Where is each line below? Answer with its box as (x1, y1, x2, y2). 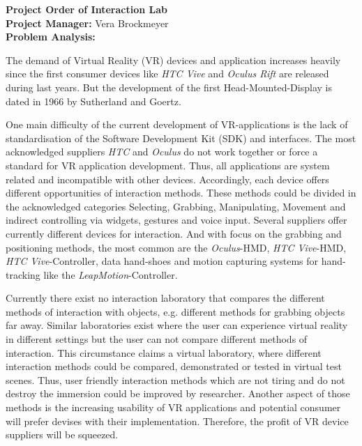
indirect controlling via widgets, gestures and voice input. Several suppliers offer (6, 213, 347, 227)
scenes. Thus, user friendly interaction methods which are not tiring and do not (6, 372, 345, 387)
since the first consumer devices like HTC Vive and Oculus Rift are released (6, 66, 329, 81)
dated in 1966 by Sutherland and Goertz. (6, 93, 181, 108)
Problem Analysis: (6, 29, 96, 44)
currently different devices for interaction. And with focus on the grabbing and (6, 226, 342, 240)
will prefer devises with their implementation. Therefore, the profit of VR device (6, 413, 349, 428)
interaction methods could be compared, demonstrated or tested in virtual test (6, 359, 342, 374)
